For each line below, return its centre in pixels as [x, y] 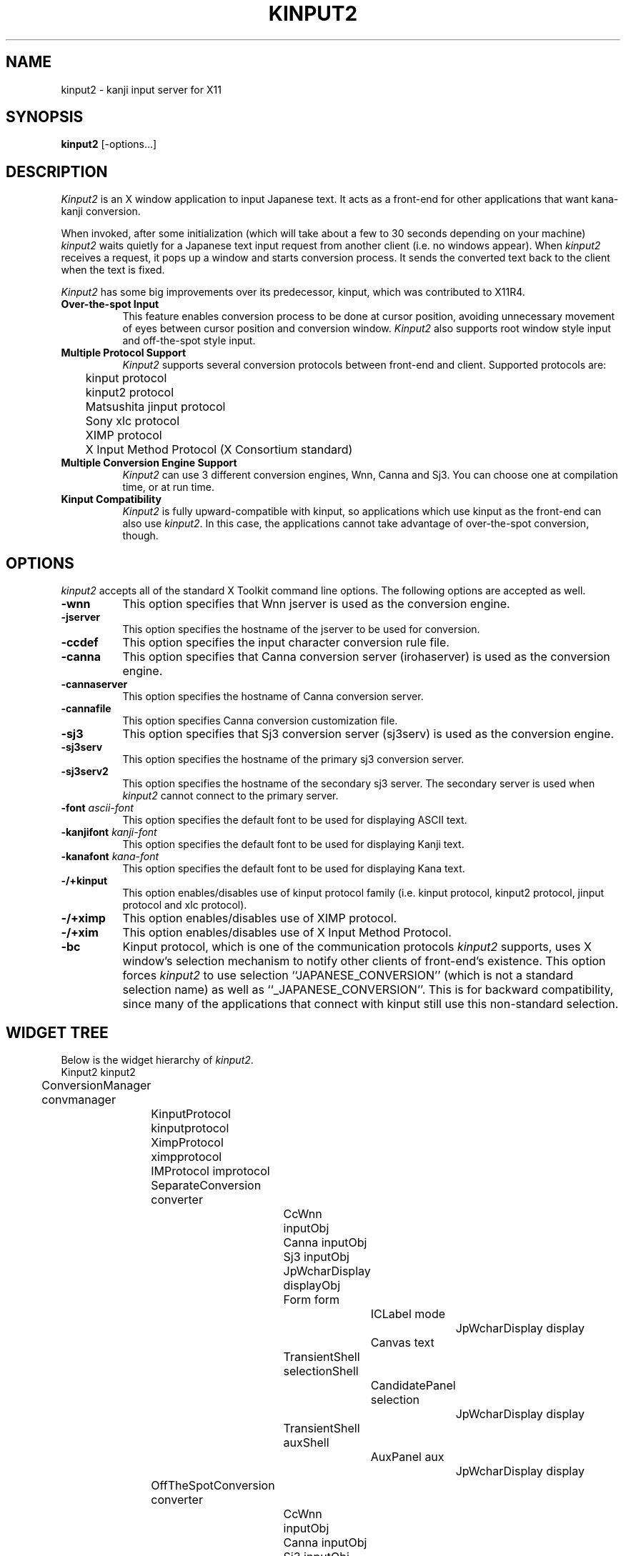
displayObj [312, 1285]
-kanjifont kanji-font [109, 832]
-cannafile [86, 709]
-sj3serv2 [85, 772]
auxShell [306, 1442]
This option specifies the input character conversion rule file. [286, 643]
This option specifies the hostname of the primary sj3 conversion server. [293, 759]
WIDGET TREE [57, 1032]
